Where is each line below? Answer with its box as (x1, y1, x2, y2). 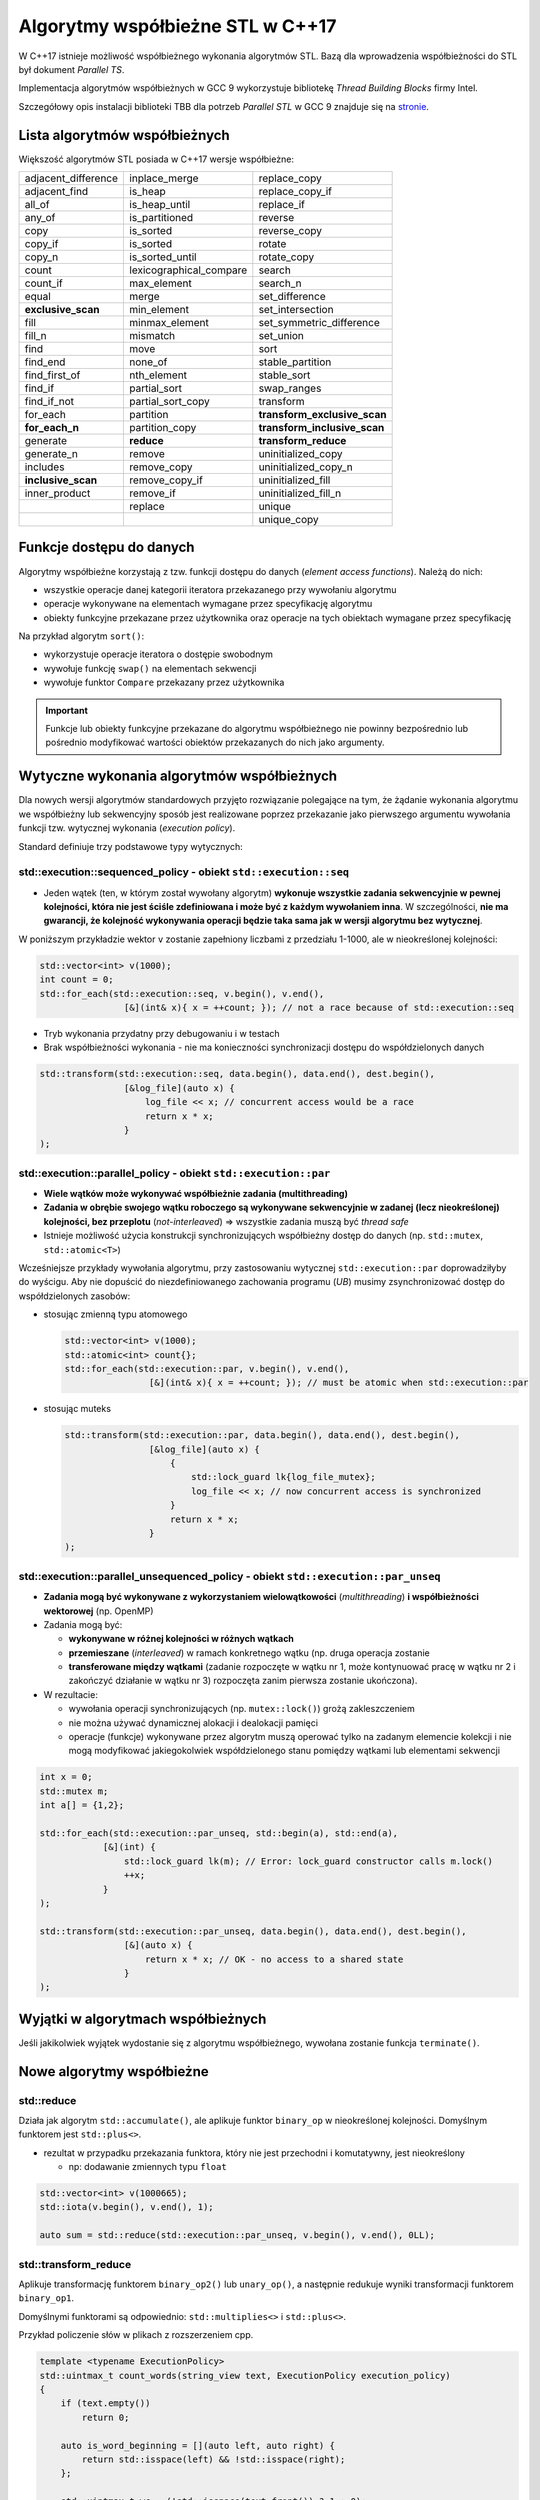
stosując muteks (43, 1403, 112, 1415)
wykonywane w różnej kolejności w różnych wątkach (68, 1633, 295, 1645)
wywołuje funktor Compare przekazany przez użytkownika (43, 676, 285, 689)
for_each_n (24, 421, 80, 435)
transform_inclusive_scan (258, 421, 385, 435)
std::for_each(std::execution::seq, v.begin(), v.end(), (39, 988, 325, 999)
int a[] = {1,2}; (39, 1800, 125, 1811)
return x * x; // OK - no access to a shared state (145, 1953, 404, 1965)
